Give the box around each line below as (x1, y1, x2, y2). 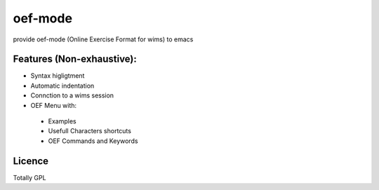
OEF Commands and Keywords (48, 137, 138, 145)
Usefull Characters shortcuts (48, 127, 131, 135)
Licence (13, 155, 49, 167)
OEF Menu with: (30, 101, 77, 109)
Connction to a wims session (30, 91, 114, 100)
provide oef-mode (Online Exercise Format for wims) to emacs (13, 35, 194, 43)
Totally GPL (13, 173, 46, 182)
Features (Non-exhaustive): (13, 53, 137, 65)
